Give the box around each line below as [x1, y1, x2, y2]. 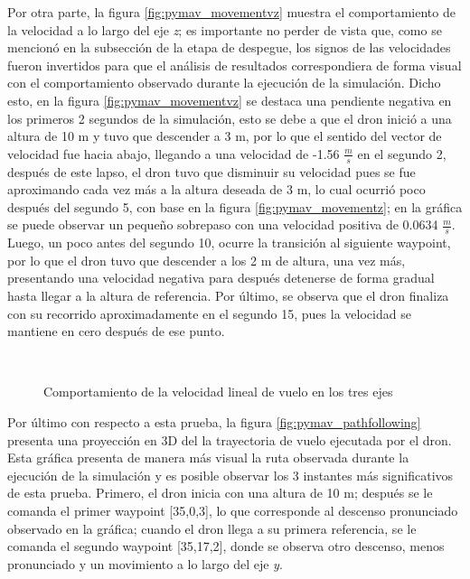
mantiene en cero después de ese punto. [7, 322, 225, 341]
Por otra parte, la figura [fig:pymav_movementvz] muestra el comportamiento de [7, 3, 456, 21]
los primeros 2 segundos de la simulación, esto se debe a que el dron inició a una [7, 108, 452, 127]
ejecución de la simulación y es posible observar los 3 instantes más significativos [7, 465, 454, 484]
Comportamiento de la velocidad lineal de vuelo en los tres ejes [43, 382, 393, 401]
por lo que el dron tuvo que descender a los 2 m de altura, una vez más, [7, 250, 406, 269]
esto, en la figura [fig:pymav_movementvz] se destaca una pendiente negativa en [7, 90, 452, 109]
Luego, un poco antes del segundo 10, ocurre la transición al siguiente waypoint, [7, 233, 451, 252]
